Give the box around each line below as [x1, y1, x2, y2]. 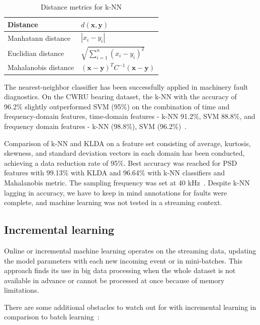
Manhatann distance [8, 32, 70, 43]
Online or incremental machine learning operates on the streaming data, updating [4, 245, 256, 255]
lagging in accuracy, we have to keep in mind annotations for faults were [4, 187, 227, 198]
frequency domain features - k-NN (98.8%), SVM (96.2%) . [4, 120, 187, 131]
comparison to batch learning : [4, 311, 100, 322]
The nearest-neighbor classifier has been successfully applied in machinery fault [4, 81, 248, 92]
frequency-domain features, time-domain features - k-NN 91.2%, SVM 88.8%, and [4, 111, 255, 121]
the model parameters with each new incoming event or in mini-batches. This [4, 255, 242, 266]
